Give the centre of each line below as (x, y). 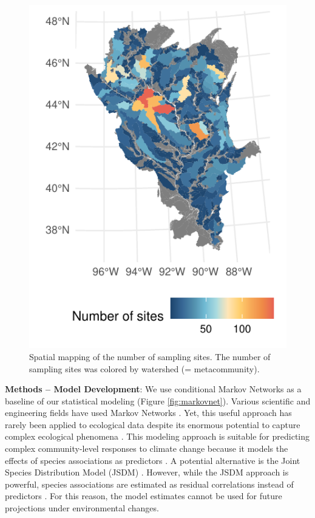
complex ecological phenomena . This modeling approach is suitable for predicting (157, 436)
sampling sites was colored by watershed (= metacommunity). (144, 368)
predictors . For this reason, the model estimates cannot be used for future (144, 496)
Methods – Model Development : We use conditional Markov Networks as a (153, 389)
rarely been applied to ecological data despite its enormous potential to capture (153, 424)
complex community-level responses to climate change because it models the (147, 448)
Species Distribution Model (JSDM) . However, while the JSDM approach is (147, 472)
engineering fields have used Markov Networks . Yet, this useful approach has (148, 413)
